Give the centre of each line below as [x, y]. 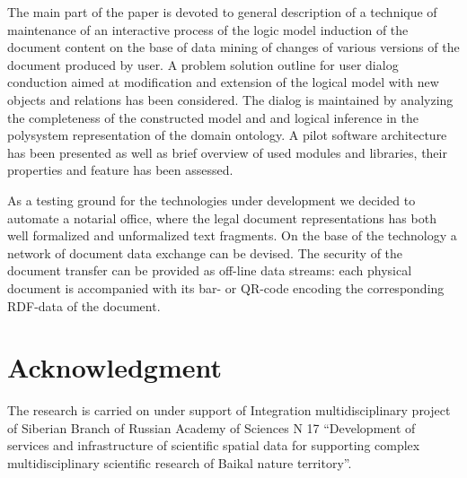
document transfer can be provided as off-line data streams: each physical [210, 270]
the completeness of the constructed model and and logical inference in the [213, 117]
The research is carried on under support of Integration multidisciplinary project [229, 410]
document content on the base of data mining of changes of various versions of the [233, 47]
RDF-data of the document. [84, 305]
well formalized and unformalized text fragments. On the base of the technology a [232, 235]
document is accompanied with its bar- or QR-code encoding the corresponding [226, 287]
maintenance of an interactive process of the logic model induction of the [208, 29]
